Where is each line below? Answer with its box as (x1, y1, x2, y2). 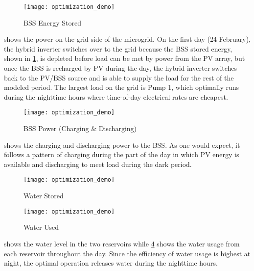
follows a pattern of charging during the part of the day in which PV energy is (4, 149, 239, 160)
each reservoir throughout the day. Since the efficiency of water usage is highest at (4, 248, 251, 258)
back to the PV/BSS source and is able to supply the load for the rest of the (4, 72, 234, 82)
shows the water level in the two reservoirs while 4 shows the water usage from (4, 238, 240, 248)
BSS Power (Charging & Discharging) (23, 123, 137, 134)
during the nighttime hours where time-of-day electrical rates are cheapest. (4, 91, 228, 102)
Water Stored (23, 190, 64, 201)
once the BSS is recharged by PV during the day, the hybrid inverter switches (4, 63, 237, 73)
